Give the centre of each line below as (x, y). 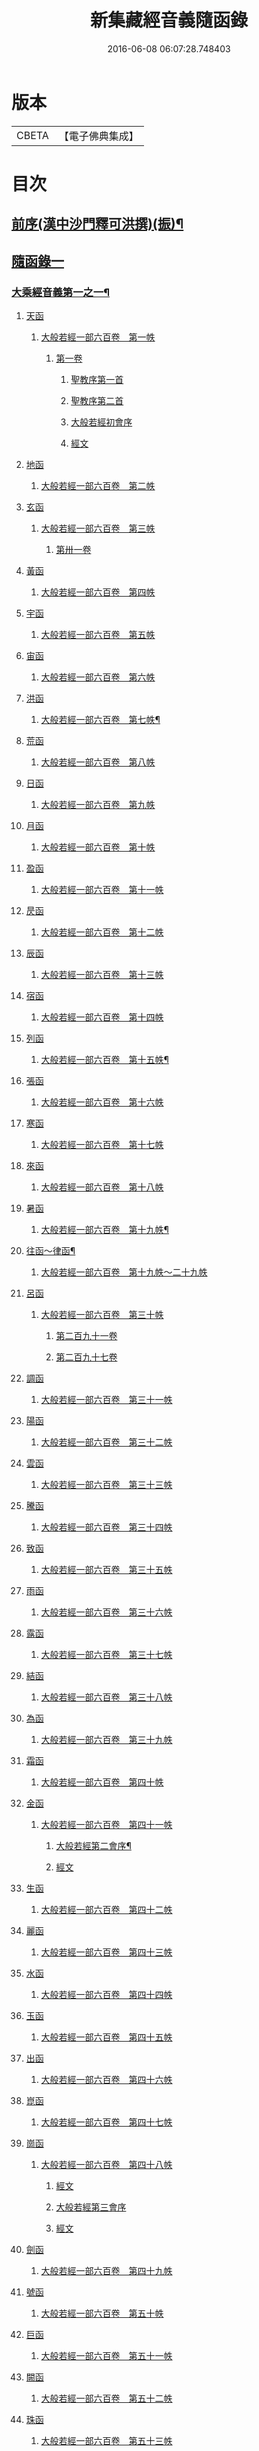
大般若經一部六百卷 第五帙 (98, 634)
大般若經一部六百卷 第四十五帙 (106, 2037)
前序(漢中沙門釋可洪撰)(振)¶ (97, 224)
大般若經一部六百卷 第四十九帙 (106, 2270)
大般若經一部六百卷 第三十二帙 (106, 1442)
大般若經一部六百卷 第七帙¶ (100, 719)
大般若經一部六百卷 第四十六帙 (106, 2079)
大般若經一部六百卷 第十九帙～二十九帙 (124, 1272)
